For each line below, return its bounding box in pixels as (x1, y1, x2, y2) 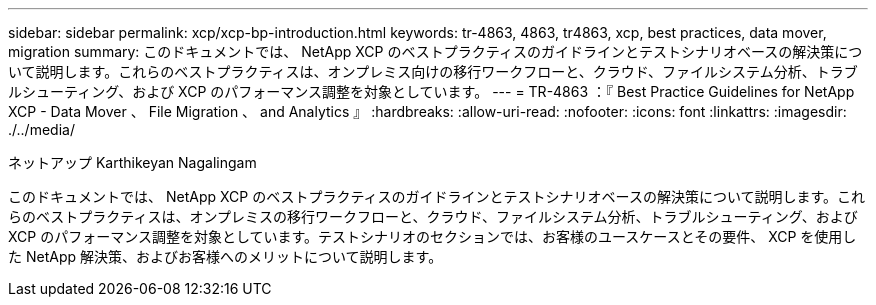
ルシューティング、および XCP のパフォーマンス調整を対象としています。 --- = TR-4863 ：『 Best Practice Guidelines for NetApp (8, 83, 855, 100)
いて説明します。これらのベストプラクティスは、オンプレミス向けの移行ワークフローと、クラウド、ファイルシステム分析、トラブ (8, 63, 858, 80)
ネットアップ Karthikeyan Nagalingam (8, 154, 257, 171)
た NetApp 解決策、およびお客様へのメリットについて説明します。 (8, 248, 443, 265)
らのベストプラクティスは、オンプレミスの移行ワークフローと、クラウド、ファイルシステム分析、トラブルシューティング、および (8, 208, 858, 225)
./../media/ (8, 121, 75, 138)
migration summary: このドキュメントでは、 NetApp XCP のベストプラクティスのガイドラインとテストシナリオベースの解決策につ (8, 43, 863, 60)
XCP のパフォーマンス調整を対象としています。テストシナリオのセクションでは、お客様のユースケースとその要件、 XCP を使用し (8, 228, 857, 245)
